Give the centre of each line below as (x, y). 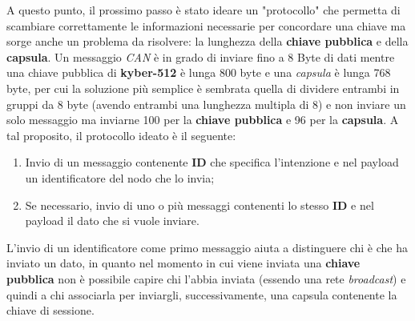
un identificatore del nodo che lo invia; (120, 177)
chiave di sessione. (50, 310)
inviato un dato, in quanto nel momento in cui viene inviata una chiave (183, 263)
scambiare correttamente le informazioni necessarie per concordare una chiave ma (206, 25)
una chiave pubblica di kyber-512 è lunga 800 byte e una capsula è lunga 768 (199, 72)
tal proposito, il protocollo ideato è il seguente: (121, 135)
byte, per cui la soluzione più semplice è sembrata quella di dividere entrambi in (203, 88)
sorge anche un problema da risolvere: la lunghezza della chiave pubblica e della (207, 41)
